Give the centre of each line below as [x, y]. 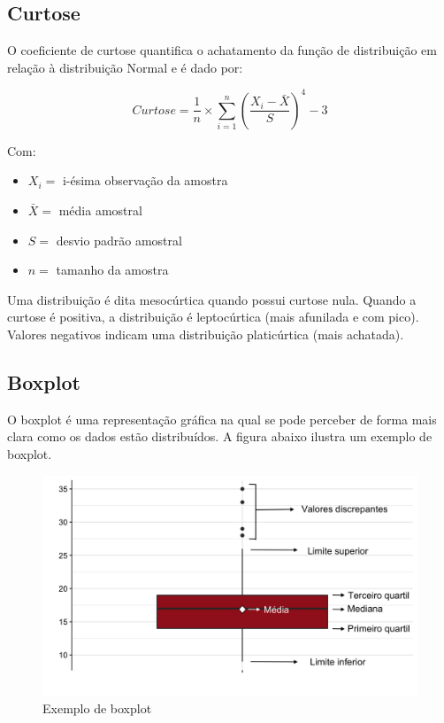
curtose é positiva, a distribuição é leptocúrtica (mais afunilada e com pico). [213, 317]
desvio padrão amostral [119, 240]
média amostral [100, 210]
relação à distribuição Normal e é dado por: [125, 67]
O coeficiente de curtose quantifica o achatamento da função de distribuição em [222, 50]
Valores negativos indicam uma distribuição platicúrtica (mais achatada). [206, 334]
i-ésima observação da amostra [145, 180]
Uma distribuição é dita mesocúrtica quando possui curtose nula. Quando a [212, 299]
